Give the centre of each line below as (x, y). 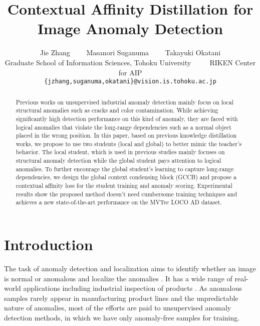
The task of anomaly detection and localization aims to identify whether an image (130, 268)
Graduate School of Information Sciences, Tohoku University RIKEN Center (130, 62)
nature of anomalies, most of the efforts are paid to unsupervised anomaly (118, 308)
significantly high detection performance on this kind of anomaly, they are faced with (127, 118)
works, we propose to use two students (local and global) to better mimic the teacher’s (129, 143)
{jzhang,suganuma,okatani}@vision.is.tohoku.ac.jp (130, 82)
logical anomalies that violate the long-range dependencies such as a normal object (123, 127)
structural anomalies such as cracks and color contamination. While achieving (117, 110)
